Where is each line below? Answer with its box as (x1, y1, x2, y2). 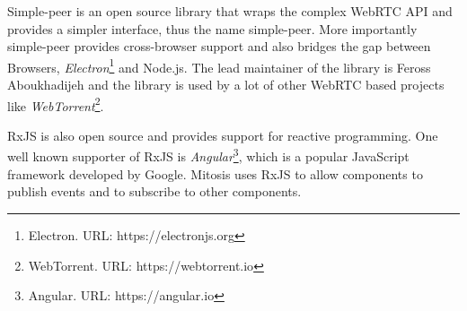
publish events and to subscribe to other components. (7, 182, 302, 201)
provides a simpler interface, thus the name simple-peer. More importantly (7, 19, 418, 38)
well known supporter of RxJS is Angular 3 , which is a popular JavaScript (7, 144, 410, 166)
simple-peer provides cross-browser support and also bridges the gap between (7, 37, 431, 56)
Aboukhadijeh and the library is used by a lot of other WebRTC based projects (7, 75, 445, 94)
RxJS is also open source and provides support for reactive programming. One (7, 125, 438, 144)
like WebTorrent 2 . (7, 93, 104, 115)
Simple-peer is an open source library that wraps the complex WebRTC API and (7, 2, 453, 20)
